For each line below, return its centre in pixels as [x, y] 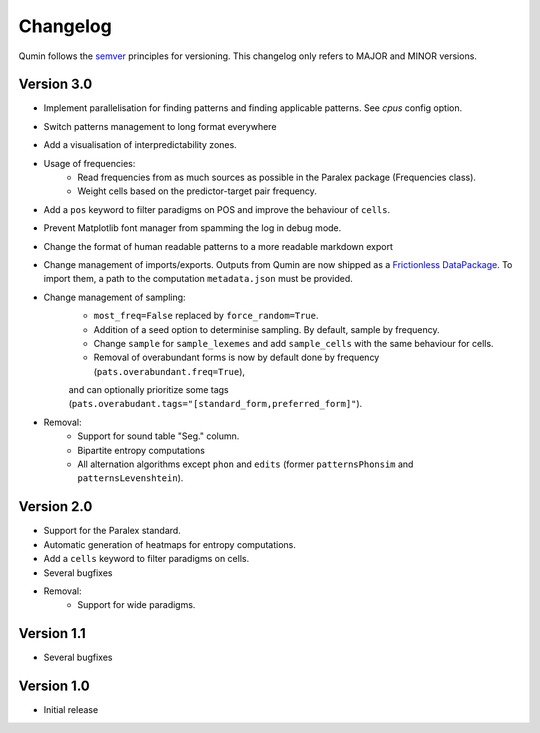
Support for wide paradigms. [136, 605]
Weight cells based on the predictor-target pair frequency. [197, 191]
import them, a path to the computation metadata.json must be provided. [198, 279]
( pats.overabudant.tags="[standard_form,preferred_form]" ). [215, 404]
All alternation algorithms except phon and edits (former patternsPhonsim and [245, 464]
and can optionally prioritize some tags [148, 390]
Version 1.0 [54, 686]
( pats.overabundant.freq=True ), [169, 371]
